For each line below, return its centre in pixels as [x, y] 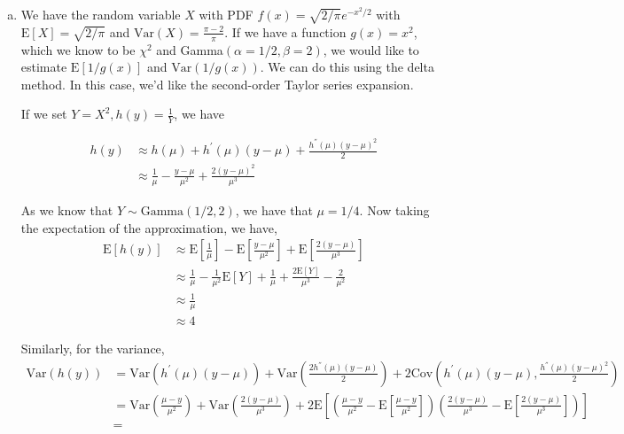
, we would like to [371, 49]
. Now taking [394, 210]
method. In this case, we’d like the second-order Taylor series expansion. [217, 84]
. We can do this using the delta [347, 67]
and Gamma [190, 49]
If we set [44, 114]
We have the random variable [101, 14]
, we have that [274, 210]
